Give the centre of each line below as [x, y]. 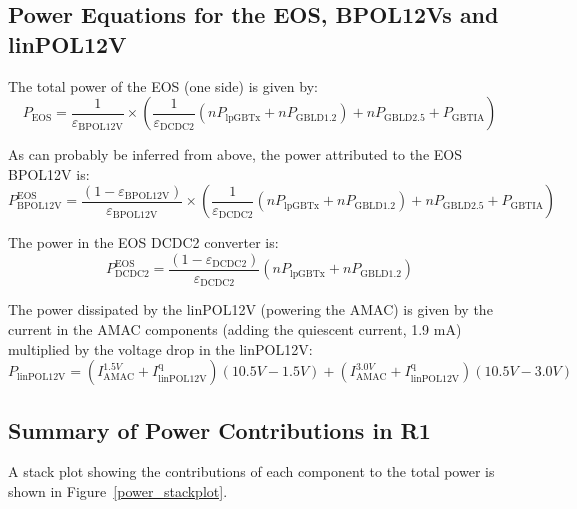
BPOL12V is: [49, 173]
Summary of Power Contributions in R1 [219, 429]
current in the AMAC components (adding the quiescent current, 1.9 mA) [235, 329]
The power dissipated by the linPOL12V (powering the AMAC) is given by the [250, 309]
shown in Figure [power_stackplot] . [118, 491]
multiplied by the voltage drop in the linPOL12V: [160, 348]
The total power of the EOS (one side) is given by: [163, 85]
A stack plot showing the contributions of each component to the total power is [251, 471]
